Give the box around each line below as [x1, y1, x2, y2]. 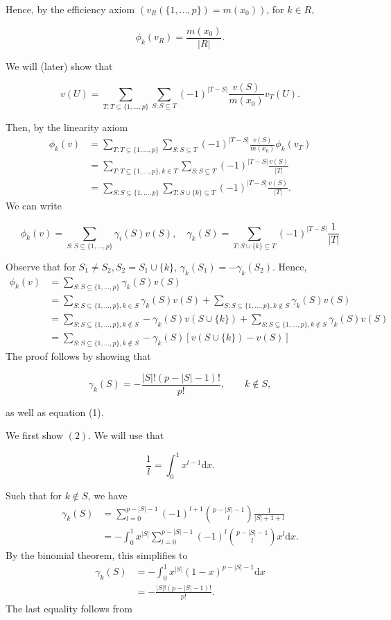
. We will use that [88, 428, 164, 442]
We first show [6, 428, 64, 442]
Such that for [6, 488, 62, 503]
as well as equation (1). [6, 404, 104, 419]
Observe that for [6, 259, 76, 273]
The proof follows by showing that [6, 348, 151, 363]
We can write [6, 198, 62, 213]
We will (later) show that [6, 58, 113, 73]
